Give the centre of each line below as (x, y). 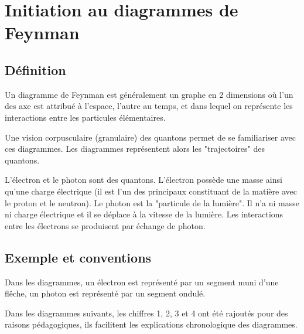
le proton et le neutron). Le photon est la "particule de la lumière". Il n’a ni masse (152, 202)
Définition (35, 69)
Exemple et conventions (78, 257)
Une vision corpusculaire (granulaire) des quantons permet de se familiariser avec (150, 137)
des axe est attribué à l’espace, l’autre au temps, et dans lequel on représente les (149, 106)
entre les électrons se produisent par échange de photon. (105, 225)
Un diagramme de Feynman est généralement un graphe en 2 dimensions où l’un (149, 94)
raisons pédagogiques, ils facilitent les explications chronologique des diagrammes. (151, 324)
